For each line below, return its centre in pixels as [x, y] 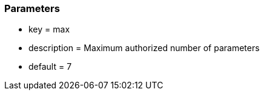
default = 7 [50, 67]
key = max [49, 29]
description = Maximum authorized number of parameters [144, 48]
